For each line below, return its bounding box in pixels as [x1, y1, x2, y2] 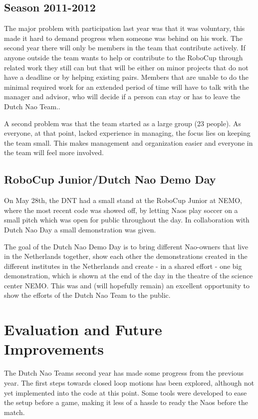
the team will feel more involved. [4, 147, 104, 158]
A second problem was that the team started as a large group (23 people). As [4, 118, 241, 128]
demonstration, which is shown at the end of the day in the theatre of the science [4, 270, 253, 281]
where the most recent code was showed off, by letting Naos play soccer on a [4, 205, 238, 215]
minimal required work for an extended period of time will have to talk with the [4, 81, 249, 92]
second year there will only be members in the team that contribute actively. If [4, 42, 246, 53]
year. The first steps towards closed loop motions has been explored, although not [4, 377, 255, 388]
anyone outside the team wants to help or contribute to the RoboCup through [4, 52, 243, 62]
